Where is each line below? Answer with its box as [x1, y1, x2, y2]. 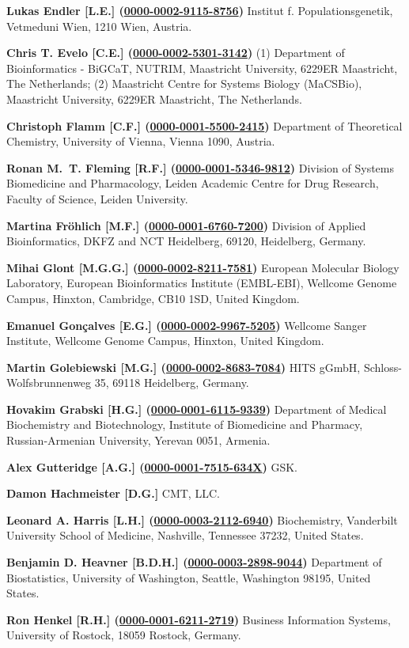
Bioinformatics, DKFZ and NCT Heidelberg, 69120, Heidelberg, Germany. [6, 233, 366, 249]
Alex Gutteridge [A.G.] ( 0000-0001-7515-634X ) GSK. [6, 458, 298, 475]
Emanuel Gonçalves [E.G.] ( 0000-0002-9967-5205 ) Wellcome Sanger [6, 316, 367, 333]
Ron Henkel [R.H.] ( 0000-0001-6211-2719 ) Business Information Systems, [6, 611, 391, 627]
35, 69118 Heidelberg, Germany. [94, 374, 249, 391]
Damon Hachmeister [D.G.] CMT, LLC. [6, 485, 220, 502]
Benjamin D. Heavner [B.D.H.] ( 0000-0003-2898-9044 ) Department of [6, 554, 382, 570]
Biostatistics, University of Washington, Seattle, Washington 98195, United [6, 569, 371, 585]
